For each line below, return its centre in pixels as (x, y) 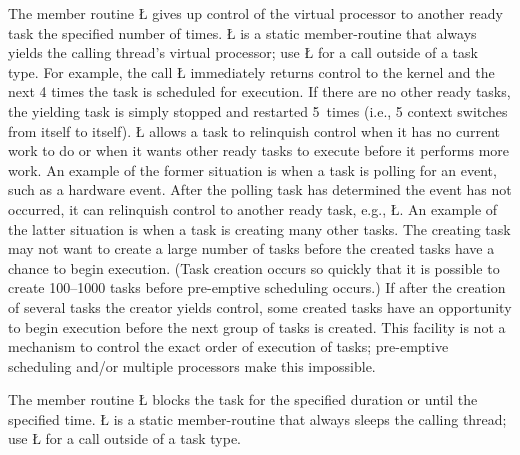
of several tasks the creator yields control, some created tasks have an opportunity (260, 306)
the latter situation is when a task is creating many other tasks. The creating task (259, 228)
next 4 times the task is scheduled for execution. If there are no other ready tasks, (259, 91)
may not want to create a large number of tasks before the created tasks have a (251, 248)
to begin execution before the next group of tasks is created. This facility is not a (257, 326)
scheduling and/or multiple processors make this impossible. (192, 365)
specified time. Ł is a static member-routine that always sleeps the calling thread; (257, 418)
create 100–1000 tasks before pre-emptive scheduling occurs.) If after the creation (257, 287)
